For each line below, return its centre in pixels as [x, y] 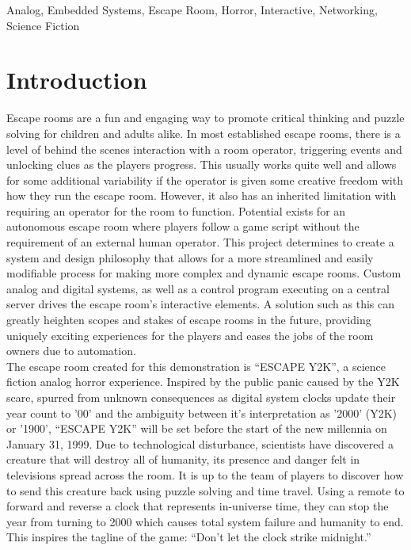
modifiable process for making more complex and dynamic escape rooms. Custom [204, 273]
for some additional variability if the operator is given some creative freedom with [205, 180]
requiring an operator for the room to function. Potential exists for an [176, 210]
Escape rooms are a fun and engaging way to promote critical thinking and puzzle [205, 118]
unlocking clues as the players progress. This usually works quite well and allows [202, 164]
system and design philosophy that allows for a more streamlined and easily [190, 257]
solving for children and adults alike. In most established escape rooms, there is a [204, 133]
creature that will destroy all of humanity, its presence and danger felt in [183, 459]
